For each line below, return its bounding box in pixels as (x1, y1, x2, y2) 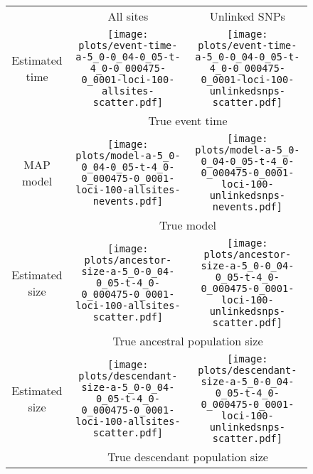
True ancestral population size (112, 333, 263, 349)
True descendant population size (107, 448, 268, 465)
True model (159, 217, 217, 233)
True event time (148, 112, 228, 129)
